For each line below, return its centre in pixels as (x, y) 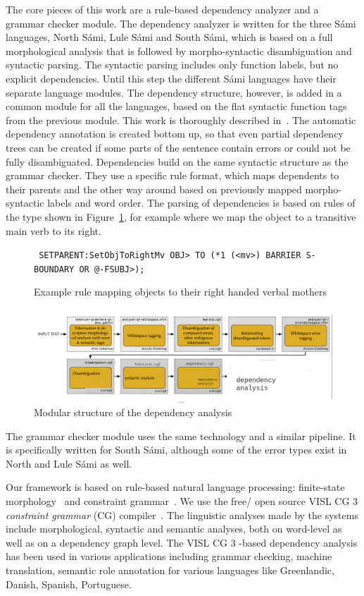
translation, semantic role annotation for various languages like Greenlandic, (170, 570)
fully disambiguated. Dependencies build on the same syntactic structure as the (177, 161)
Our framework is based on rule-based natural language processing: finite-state (175, 487)
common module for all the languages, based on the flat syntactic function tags (176, 106)
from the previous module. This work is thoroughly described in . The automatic (181, 120)
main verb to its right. (54, 230)
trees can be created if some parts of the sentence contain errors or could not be (178, 147)
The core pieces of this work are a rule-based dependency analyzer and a (162, 9)
